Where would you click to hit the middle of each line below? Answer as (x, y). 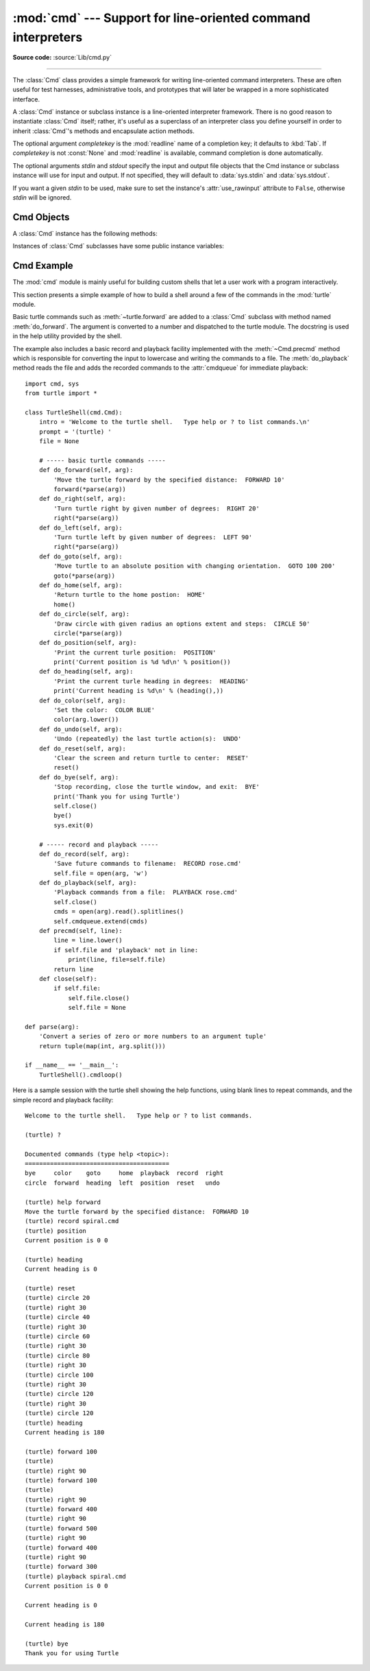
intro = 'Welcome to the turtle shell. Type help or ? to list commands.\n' (174, 422)
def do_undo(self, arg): (81, 729)
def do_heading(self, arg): (86, 672)
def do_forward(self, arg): (86, 470)
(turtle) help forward (63, 1202)
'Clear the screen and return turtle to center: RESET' (151, 758)
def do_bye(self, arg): (79, 777)
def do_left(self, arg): (81, 528)
